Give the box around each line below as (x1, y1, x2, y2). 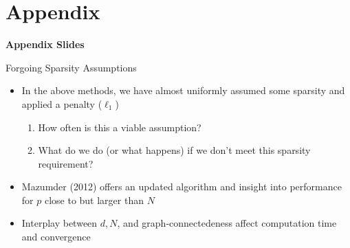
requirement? (38, 156, 94, 170)
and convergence (21, 229, 91, 244)
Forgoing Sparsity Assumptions (6, 60, 137, 74)
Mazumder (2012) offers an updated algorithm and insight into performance (21, 179, 342, 194)
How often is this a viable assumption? (38, 120, 201, 134)
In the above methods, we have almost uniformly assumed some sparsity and (21, 83, 345, 98)
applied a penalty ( (21, 96, 102, 111)
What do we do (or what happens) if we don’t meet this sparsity (38, 143, 311, 157)
